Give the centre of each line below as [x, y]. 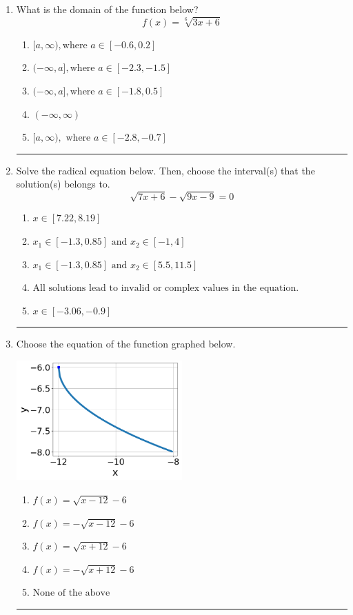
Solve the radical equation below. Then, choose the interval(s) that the [165, 170]
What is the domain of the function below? [107, 9]
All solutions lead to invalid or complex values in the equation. [166, 289]
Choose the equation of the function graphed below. [126, 344]
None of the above [71, 593]
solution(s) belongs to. [63, 184]
